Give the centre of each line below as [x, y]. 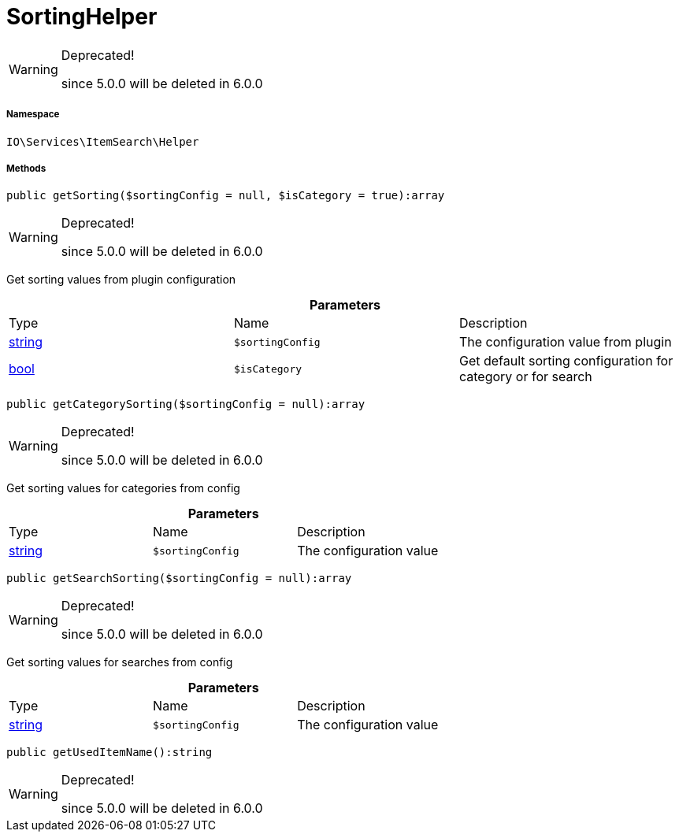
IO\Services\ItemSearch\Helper [103, 141]
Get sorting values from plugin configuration [121, 280]
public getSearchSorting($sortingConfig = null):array [179, 578]
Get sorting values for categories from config [123, 488]
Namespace [33, 115]
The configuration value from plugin [565, 342]
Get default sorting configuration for [566, 361]
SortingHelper [82, 17]
